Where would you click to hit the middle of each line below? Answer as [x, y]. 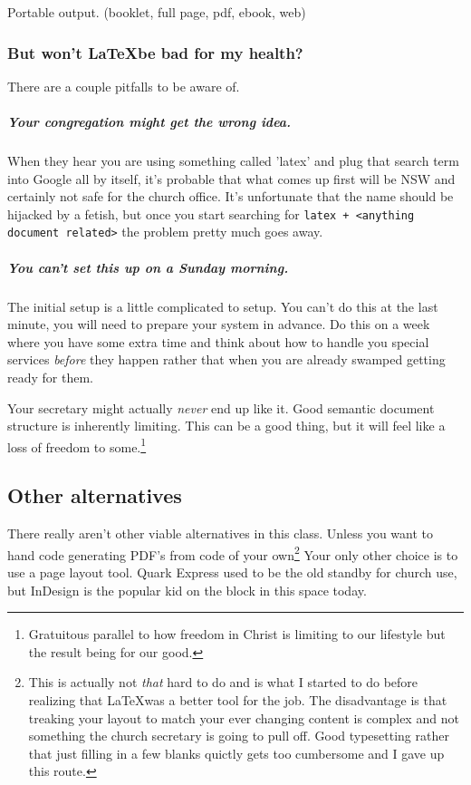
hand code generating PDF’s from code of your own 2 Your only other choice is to [233, 553]
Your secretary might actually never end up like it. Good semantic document [221, 407]
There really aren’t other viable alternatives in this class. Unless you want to [221, 533]
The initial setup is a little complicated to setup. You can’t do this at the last [223, 306]
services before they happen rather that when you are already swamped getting [226, 359]
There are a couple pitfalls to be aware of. [124, 86]
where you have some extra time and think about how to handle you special [218, 341]
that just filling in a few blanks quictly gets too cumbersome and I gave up [236, 753]
